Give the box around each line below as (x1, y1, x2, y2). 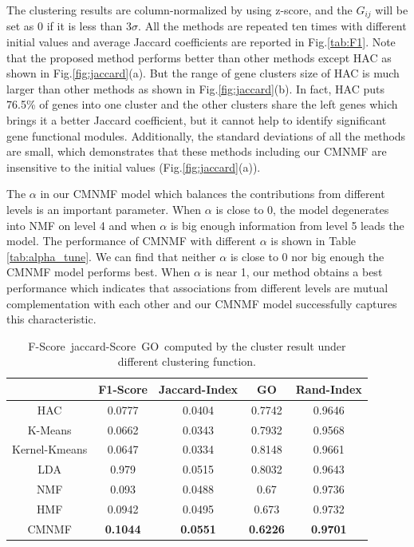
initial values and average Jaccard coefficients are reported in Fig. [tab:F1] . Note (6, 34, 396, 50)
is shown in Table (270, 232, 356, 249)
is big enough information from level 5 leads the (170, 216, 404, 233)
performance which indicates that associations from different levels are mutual (6, 279, 388, 295)
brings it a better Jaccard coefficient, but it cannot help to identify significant (6, 112, 387, 129)
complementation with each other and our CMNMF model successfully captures (6, 295, 397, 311)
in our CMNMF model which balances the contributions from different (40, 185, 385, 202)
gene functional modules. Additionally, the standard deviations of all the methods (6, 127, 406, 144)
